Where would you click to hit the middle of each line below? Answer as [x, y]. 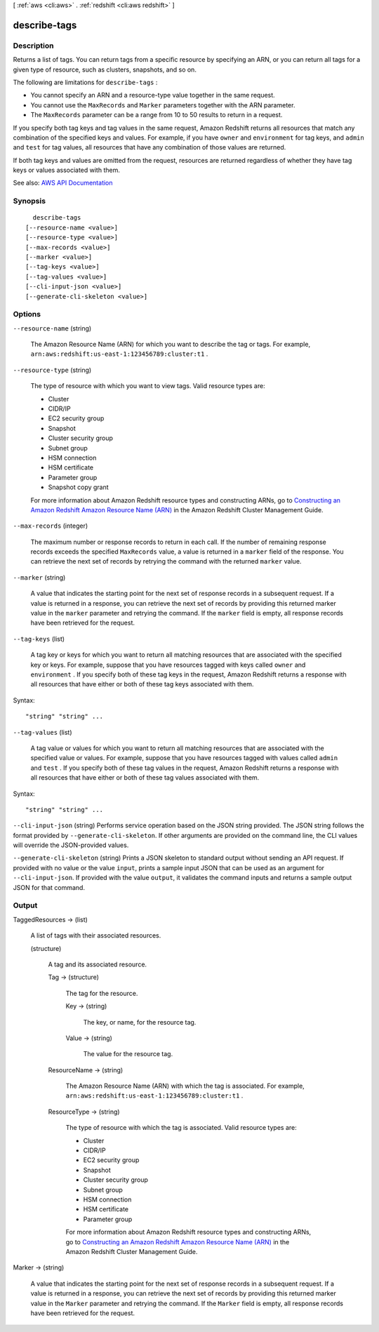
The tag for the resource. [102, 993]
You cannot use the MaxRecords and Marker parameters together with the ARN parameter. [163, 105]
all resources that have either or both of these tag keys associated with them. [142, 684]
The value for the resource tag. [128, 1054]
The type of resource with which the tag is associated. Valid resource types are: [181, 1128]
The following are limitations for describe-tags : [85, 82]
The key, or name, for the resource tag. [140, 1022]
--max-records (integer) [51, 526]
